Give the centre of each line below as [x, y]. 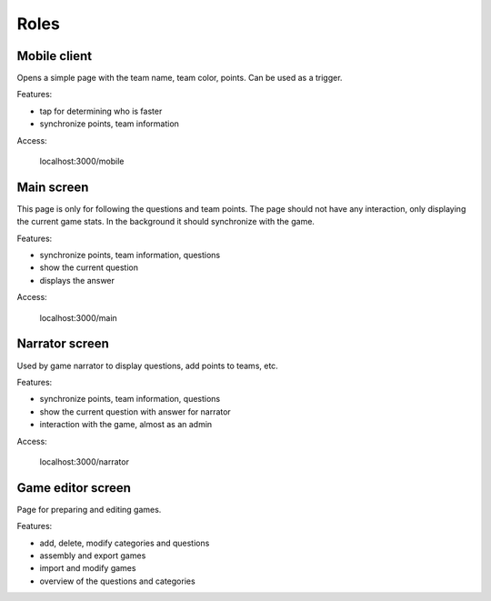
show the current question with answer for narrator [135, 411]
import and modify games [88, 568]
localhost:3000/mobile [82, 161]
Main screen [53, 187]
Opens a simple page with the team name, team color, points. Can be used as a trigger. [180, 78]
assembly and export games [93, 556]
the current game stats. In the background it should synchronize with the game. [166, 222]
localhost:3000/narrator [84, 461]
